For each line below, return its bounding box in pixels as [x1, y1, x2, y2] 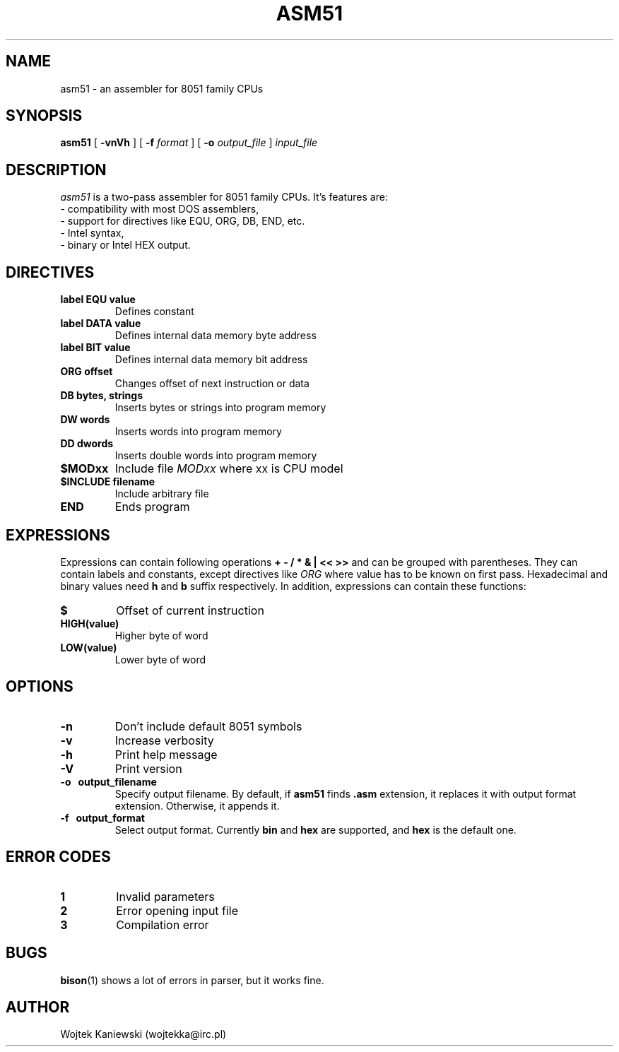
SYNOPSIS [6, 107, 83, 125]
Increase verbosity [114, 733, 214, 747]
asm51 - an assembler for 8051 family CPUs [60, 82, 264, 95]
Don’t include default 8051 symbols [114, 719, 302, 733]
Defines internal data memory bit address [114, 353, 308, 366]
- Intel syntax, [60, 227, 124, 240]
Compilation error [116, 917, 209, 932]
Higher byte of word [114, 629, 208, 642]
